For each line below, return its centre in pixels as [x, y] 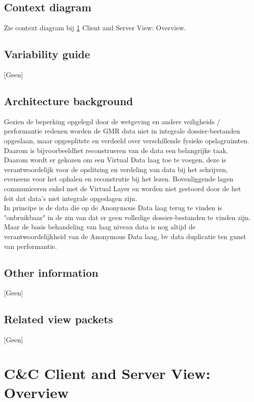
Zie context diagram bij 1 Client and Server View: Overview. [95, 28]
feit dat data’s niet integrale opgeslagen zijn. [71, 198]
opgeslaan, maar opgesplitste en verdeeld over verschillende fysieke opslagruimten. [127, 140]
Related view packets [58, 319]
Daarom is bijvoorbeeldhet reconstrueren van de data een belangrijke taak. [116, 150]
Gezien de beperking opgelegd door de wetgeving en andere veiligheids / [112, 121]
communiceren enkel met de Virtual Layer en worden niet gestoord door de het [123, 188]
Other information [51, 272]
